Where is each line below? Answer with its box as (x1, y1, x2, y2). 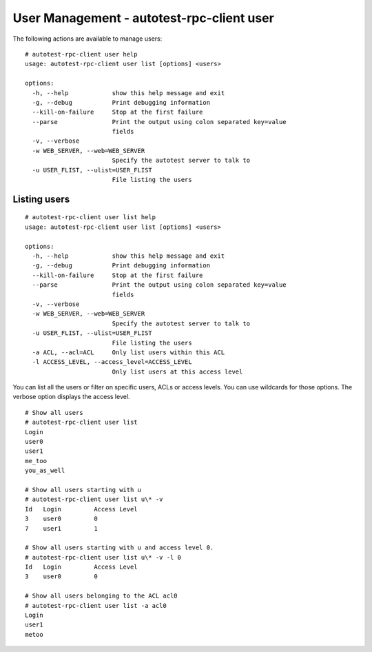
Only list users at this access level (112, 367, 243, 376)
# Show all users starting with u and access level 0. (25, 544, 214, 551)
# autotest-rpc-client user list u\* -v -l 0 (25, 553, 182, 561)
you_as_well (25, 467, 65, 475)
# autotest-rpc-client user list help (25, 214, 156, 221)
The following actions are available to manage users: (12, 34, 163, 43)
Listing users (12, 193, 70, 205)
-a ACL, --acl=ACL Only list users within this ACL (32, 348, 225, 356)
